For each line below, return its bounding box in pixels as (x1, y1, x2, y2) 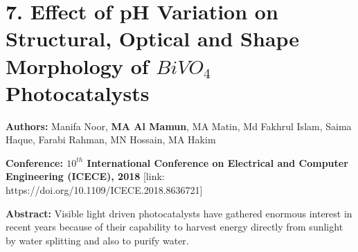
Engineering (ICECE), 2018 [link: (6, 169, 165, 183)
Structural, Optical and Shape (6, 24, 300, 53)
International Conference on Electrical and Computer (87, 155, 348, 170)
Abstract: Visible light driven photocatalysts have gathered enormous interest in (6, 206, 352, 220)
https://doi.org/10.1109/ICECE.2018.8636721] (6, 183, 203, 197)
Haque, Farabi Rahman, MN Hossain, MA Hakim (6, 132, 216, 147)
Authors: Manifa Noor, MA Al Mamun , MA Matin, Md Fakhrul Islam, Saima (6, 118, 352, 133)
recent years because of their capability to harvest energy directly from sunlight (6, 219, 343, 234)
